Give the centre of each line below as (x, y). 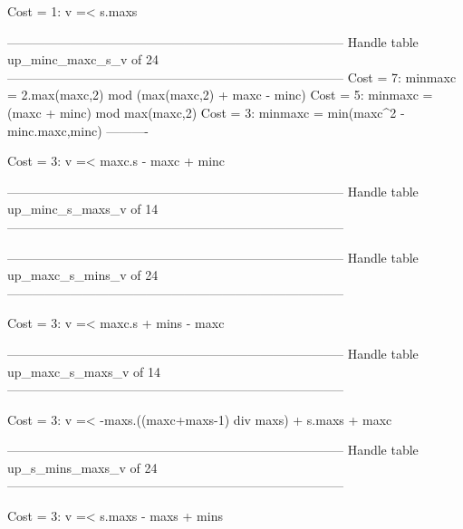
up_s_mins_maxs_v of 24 (82, 467)
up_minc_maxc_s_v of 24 (83, 59)
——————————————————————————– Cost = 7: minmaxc (232, 77)
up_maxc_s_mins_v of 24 (83, 275)
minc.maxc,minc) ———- (78, 130)
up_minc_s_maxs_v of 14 (83, 209)
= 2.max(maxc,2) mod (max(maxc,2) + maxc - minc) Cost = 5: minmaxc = (220, 95)
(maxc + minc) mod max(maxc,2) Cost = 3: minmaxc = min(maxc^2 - (206, 112)
